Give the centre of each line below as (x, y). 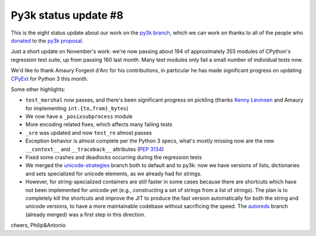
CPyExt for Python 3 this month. (49, 78)
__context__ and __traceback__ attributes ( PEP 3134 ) (95, 149)
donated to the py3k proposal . (47, 40)
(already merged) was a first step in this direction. (85, 214)
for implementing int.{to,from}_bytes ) (77, 108)
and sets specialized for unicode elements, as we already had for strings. (114, 173)
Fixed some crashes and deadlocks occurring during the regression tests (114, 157)
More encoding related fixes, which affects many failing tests (99, 124)
